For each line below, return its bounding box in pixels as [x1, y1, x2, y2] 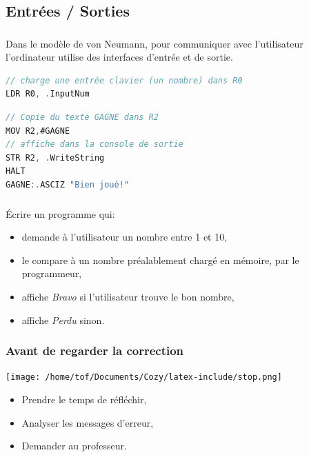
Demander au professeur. [21, 438, 127, 453]
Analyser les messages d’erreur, [21, 415, 154, 429]
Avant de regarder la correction [6, 342, 184, 359]
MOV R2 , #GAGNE [6, 125, 70, 136]
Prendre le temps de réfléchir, [21, 392, 147, 406]
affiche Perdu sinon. [21, 312, 105, 327]
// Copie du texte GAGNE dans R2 [6, 112, 159, 123]
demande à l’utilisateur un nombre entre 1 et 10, [21, 230, 228, 244]
